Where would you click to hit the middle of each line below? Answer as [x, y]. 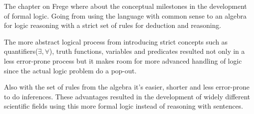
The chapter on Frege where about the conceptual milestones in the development [126, 6]
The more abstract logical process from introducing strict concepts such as [116, 41]
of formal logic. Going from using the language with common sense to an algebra [125, 15]
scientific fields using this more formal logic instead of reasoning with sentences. [124, 106]
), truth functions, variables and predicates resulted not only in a [147, 51]
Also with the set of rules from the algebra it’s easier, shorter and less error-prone [127, 87]
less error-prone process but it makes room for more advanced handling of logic [123, 60]
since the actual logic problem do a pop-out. [70, 70]
